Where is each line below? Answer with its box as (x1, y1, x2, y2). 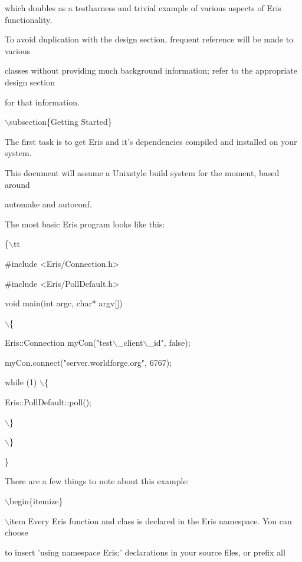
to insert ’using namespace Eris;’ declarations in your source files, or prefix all (5, 546, 285, 558)
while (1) (5, 376, 37, 388)
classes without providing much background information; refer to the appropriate (5, 64, 298, 77)
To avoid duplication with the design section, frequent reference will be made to (5, 33, 294, 45)
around (5, 178, 30, 190)
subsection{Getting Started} (9, 115, 112, 128)
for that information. (5, 95, 80, 108)
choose (5, 526, 28, 538)
